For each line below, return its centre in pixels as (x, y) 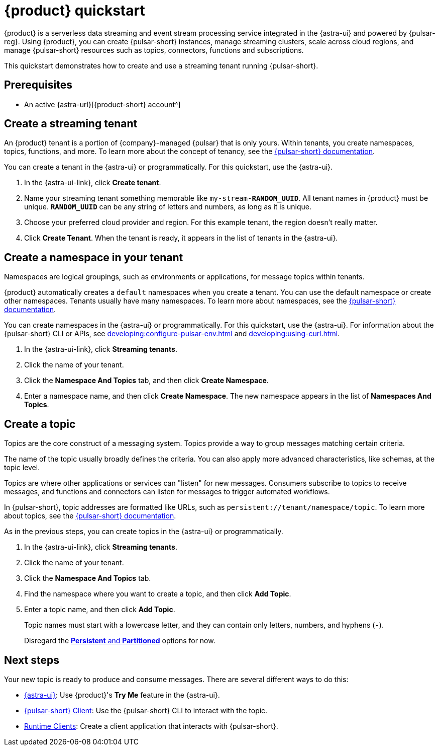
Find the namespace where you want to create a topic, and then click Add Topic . (158, 594)
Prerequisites (38, 85)
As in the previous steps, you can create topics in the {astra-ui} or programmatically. (144, 532)
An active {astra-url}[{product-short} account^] (102, 104)
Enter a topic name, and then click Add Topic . (100, 610)
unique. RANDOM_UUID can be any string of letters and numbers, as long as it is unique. (168, 207)
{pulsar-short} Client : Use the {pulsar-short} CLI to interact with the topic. (146, 710)
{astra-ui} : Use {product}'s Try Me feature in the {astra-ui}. (122, 695)
